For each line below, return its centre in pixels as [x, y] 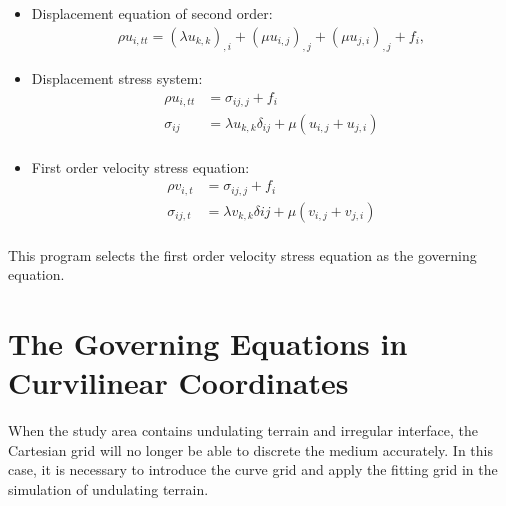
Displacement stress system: [117, 78]
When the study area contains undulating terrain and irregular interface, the [243, 430]
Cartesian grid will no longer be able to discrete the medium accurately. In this [250, 449]
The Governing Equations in [208, 343]
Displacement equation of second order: [152, 13]
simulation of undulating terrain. [108, 488]
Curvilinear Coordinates [178, 382]
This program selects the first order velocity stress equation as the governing [242, 254]
